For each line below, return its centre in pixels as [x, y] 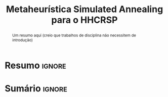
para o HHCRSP [85, 20]
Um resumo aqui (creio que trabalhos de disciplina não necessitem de [74, 35]
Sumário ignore [36, 89]
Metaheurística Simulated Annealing [85, 9]
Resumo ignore [35, 65]
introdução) [23, 40]
